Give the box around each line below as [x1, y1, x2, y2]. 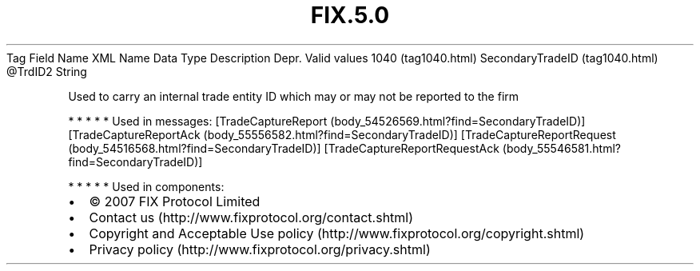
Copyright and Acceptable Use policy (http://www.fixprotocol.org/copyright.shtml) [89, 225, 585, 241]
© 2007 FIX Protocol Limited [89, 193, 261, 209]
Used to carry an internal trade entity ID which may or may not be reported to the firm [68, 89, 519, 103]
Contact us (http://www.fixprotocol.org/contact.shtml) [89, 209, 414, 225]
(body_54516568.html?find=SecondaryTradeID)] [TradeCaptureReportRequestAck [68, 141, 499, 155]
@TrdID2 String [6, 64, 87, 78]
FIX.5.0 [310, 2, 390, 29]
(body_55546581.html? [502, 141, 622, 155]
